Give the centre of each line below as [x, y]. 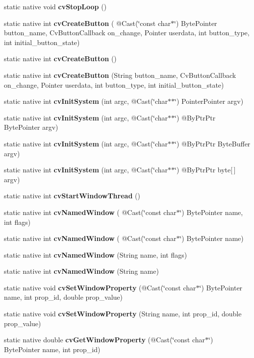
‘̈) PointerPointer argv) [209, 101]
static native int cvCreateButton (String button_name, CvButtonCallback [120, 75]
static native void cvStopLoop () [55, 6]
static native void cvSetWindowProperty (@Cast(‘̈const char [100, 287]
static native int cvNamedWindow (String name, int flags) [96, 254]
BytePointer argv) [31, 127]
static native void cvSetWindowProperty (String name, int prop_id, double [123, 314]
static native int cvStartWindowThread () [72, 196]
